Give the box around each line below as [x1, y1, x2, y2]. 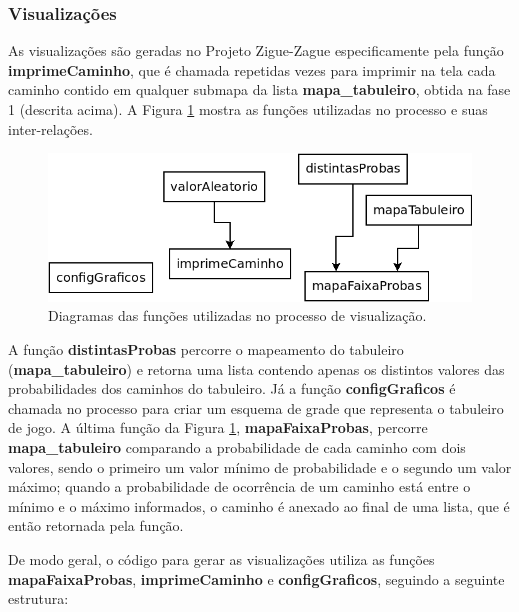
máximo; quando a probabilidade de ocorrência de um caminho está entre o [8, 476, 471, 497]
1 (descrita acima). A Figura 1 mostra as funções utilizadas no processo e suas [8, 99, 488, 119]
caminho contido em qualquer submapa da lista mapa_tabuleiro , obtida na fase [8, 79, 511, 100]
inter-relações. [8, 118, 93, 139]
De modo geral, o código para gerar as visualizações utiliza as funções [8, 548, 435, 569]
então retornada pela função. [8, 515, 184, 536]
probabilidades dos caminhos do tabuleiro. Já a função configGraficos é [8, 378, 456, 399]
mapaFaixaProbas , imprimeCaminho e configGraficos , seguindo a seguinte [8, 568, 505, 589]
